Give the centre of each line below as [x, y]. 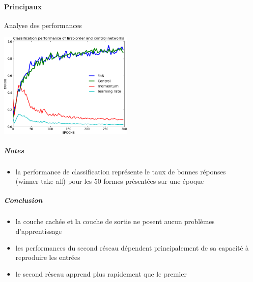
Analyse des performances [43, 25]
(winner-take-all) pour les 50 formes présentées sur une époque [110, 181]
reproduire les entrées [48, 257]
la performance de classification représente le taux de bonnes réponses [121, 171]
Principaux [23, 6]
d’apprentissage [39, 231]
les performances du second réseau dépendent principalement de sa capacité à [132, 247]
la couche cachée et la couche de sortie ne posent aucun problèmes [115, 221]
